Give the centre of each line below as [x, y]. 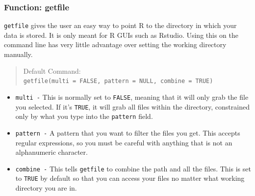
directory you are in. [46, 188]
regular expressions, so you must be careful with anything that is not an [124, 142]
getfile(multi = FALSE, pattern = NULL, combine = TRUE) [118, 81]
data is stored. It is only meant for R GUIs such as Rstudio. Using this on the [121, 35]
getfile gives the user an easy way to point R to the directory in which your [120, 25]
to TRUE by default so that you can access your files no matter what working [130, 178]
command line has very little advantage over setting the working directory [115, 44]
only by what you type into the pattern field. [84, 116]
